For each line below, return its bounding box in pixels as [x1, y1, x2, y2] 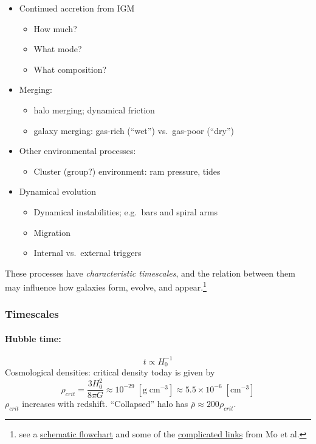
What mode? [33, 42, 82, 55]
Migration [33, 226, 70, 238]
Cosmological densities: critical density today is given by [5, 366, 215, 378]
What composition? [33, 62, 107, 75]
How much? [33, 22, 77, 35]
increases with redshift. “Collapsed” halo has [22, 397, 188, 410]
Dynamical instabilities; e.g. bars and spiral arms [33, 205, 218, 218]
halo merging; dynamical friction [33, 103, 155, 116]
